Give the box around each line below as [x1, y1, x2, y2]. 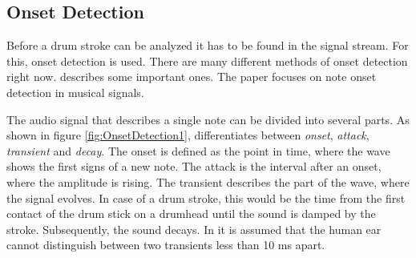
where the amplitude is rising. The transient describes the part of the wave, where [6, 173, 410, 190]
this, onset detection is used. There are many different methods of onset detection [6, 52, 408, 69]
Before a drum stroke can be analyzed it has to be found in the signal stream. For [6, 37, 409, 54]
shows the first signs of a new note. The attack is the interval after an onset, [6, 158, 382, 175]
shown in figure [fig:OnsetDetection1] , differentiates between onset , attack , [6, 127, 370, 143]
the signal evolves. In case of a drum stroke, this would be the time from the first [6, 189, 406, 206]
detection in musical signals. [6, 83, 144, 100]
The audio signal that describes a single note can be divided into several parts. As [6, 111, 410, 127]
